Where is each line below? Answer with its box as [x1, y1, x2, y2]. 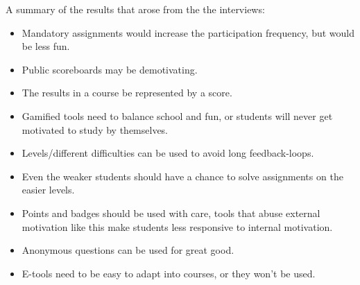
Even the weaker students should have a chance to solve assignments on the [22, 169, 343, 183]
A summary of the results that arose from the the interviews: [6, 2, 265, 16]
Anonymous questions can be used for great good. [22, 243, 234, 257]
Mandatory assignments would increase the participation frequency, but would [22, 25, 355, 40]
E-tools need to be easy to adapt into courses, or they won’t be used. [22, 266, 316, 280]
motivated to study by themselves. [22, 122, 169, 137]
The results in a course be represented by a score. [22, 85, 232, 100]
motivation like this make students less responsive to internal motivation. [22, 219, 333, 234]
